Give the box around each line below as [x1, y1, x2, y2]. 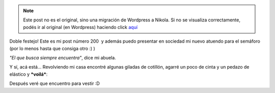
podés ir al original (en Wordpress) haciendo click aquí [23, 24, 137, 30]
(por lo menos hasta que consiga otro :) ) [9, 45, 95, 51]
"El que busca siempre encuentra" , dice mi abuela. [9, 54, 117, 60]
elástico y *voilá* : [9, 71, 48, 77]
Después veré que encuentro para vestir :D [9, 80, 100, 86]
